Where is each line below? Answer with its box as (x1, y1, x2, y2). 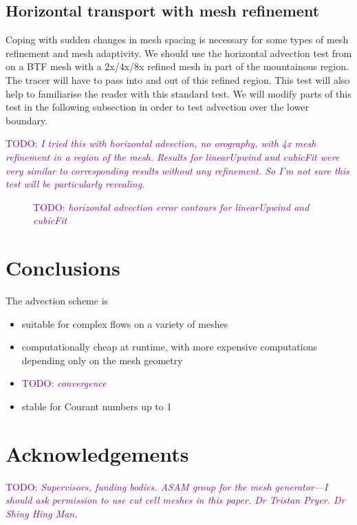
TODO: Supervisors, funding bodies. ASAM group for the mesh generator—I (6, 479, 328, 493)
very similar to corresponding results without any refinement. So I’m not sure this (6, 163, 349, 177)
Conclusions (6, 254, 120, 282)
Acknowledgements (6, 439, 189, 467)
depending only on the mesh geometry (21, 353, 183, 367)
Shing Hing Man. (6, 506, 78, 520)
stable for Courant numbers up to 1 (21, 399, 172, 414)
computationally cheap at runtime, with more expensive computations (21, 339, 317, 354)
